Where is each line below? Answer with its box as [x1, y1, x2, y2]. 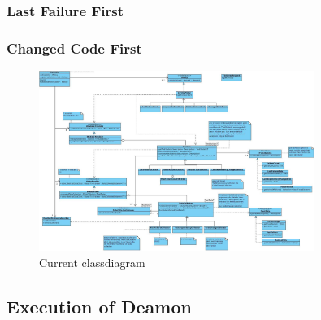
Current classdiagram [39, 253, 145, 270]
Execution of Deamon [7, 293, 192, 318]
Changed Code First [7, 37, 142, 58]
